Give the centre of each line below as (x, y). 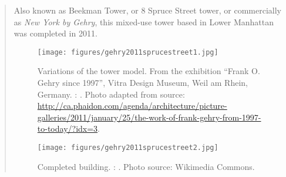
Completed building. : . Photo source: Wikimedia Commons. (146, 166)
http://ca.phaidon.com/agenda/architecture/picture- (132, 106)
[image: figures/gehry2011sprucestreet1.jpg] (128, 52)
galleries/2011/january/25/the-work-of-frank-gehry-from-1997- (149, 117)
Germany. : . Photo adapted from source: (111, 94)
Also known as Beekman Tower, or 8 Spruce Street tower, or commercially (147, 10)
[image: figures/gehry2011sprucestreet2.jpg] (128, 148)
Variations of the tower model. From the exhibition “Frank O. (149, 71)
